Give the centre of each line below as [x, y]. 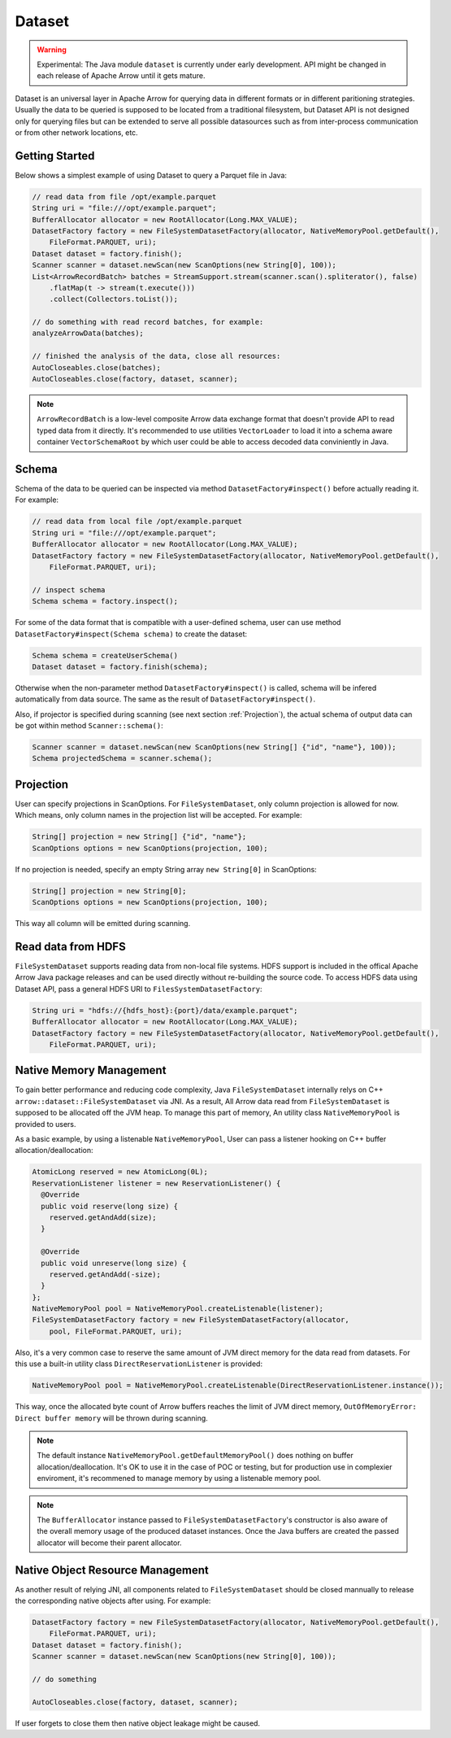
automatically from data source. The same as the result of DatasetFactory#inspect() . [165, 699]
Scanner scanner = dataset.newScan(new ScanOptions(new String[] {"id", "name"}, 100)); [215, 747]
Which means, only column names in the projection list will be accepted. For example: [158, 815]
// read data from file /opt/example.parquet [124, 197]
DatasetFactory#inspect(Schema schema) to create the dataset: [131, 634]
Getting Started [55, 156]
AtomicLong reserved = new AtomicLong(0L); [120, 1172]
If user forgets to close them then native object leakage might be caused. [137, 1723]
